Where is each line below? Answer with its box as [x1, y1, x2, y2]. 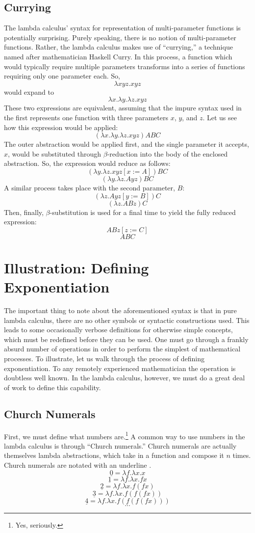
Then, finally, [4, 207, 44, 217]
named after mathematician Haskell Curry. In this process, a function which [4, 51, 232, 61]
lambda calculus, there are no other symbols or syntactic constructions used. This [4, 315, 250, 325]
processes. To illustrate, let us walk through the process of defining [4, 353, 205, 363]
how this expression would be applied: [4, 122, 118, 132]
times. [232, 450, 251, 460]
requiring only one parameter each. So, [4, 71, 121, 81]
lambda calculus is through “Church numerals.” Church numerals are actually [4, 440, 237, 451]
